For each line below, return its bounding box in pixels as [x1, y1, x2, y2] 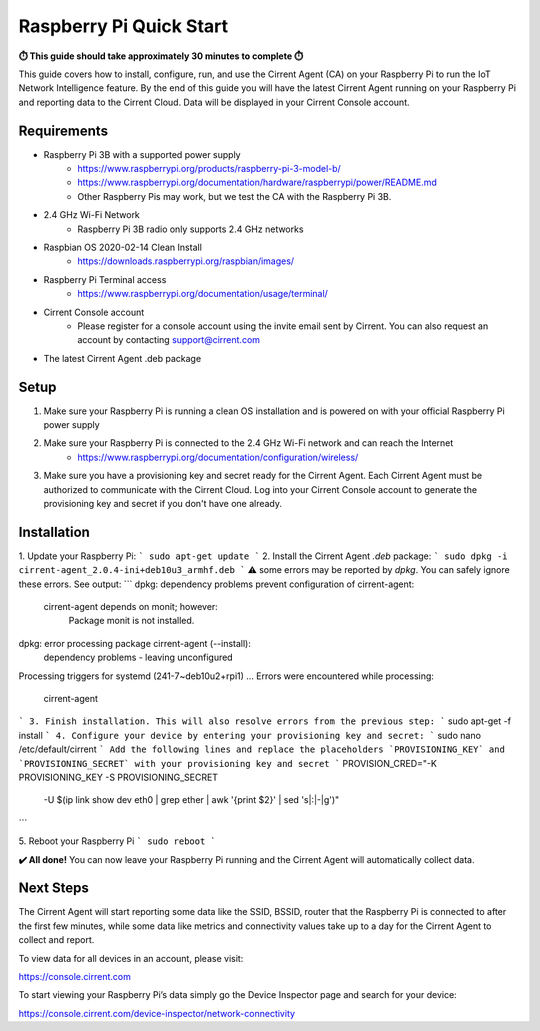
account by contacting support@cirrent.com [77, 334, 260, 346]
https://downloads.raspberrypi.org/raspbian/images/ [77, 255, 295, 267]
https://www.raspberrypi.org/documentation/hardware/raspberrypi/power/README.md [77, 176, 437, 189]
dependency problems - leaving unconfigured [43, 651, 234, 664]
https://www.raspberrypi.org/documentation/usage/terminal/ [77, 288, 329, 300]
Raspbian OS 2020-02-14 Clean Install [43, 241, 202, 253]
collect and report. [18, 934, 95, 946]
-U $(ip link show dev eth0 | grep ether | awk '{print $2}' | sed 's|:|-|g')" [43, 794, 340, 806]
